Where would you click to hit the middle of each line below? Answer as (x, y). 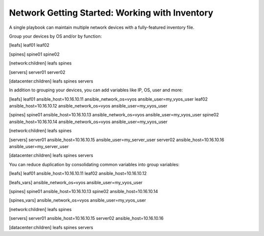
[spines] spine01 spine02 (34, 54)
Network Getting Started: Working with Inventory (111, 13)
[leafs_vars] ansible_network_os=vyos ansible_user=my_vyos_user (76, 182)
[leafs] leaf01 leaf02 (29, 45)
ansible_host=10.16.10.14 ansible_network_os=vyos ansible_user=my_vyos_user (88, 122)
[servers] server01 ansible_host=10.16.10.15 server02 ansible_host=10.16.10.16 (86, 218)
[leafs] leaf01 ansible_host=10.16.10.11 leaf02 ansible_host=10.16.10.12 (78, 173)
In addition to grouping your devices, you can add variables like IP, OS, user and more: (96, 90)
